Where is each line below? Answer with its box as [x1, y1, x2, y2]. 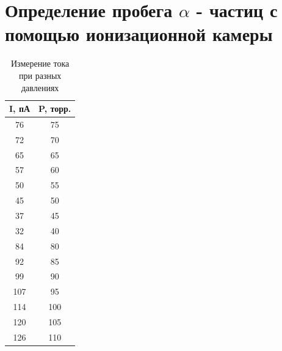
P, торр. [38, 102, 71, 115]
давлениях [21, 81, 59, 94]
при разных [19, 68, 62, 81]
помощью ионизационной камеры [5, 21, 273, 46]
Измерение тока [11, 57, 70, 70]
